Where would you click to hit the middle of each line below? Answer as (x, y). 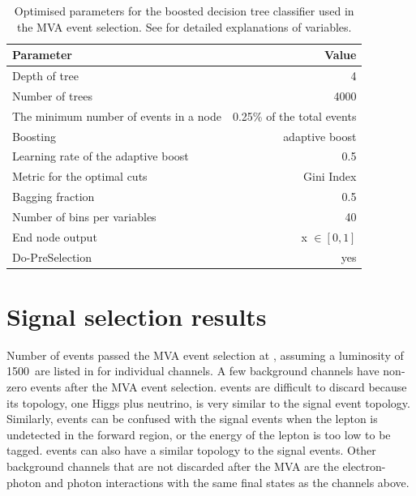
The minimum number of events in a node (117, 115)
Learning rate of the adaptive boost (101, 156)
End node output (55, 236)
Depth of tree (45, 76)
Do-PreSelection (52, 257)
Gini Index (330, 176)
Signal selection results (137, 316)
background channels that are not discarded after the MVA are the (173, 466)
